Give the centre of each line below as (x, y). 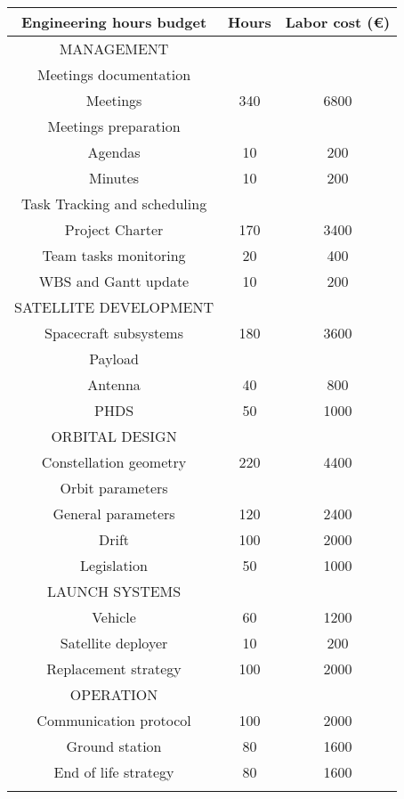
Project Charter (114, 229)
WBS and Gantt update (114, 281)
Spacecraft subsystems (114, 333)
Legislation (114, 565)
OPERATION (114, 694)
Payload (114, 359)
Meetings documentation (114, 74)
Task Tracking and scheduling (114, 204)
